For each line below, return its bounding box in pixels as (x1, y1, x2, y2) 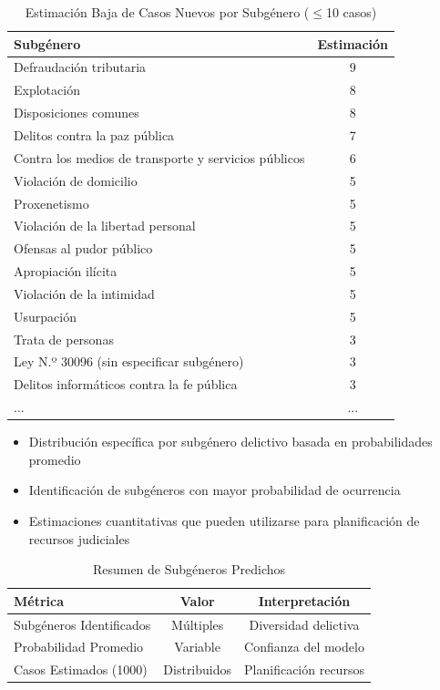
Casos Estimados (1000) (14, 660, 148, 679)
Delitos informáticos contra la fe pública (14, 375, 238, 394)
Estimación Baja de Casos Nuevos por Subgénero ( (25, 3, 310, 21)
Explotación (14, 80, 80, 99)
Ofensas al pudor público (14, 239, 153, 258)
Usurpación (14, 306, 77, 325)
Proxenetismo (14, 193, 89, 212)
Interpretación (258, 591, 351, 610)
